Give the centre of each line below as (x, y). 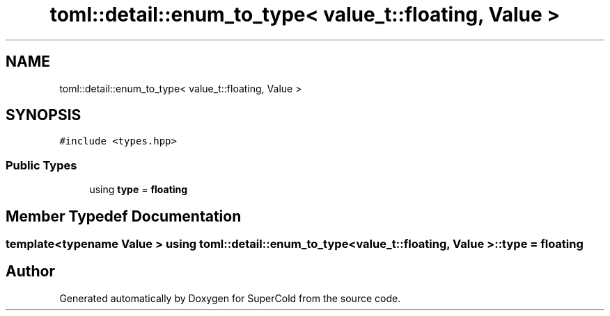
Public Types (41, 165)
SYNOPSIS (44, 115)
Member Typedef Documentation (124, 216)
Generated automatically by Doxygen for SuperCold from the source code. (230, 298)
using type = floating (139, 190)
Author (30, 272)
